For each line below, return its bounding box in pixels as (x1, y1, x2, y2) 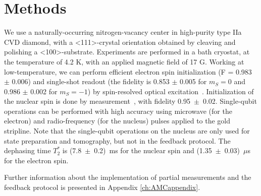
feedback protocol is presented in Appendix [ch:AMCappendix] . (4, 182, 200, 192)
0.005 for (179, 76, 207, 87)
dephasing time (4, 145, 51, 156)
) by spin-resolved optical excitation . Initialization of (87, 86, 254, 96)
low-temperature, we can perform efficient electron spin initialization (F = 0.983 (4, 66, 252, 77)
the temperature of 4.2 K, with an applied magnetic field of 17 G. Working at (4, 56, 244, 67)
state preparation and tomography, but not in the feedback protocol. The (4, 135, 231, 146)
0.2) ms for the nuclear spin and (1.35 (94, 145, 212, 156)
